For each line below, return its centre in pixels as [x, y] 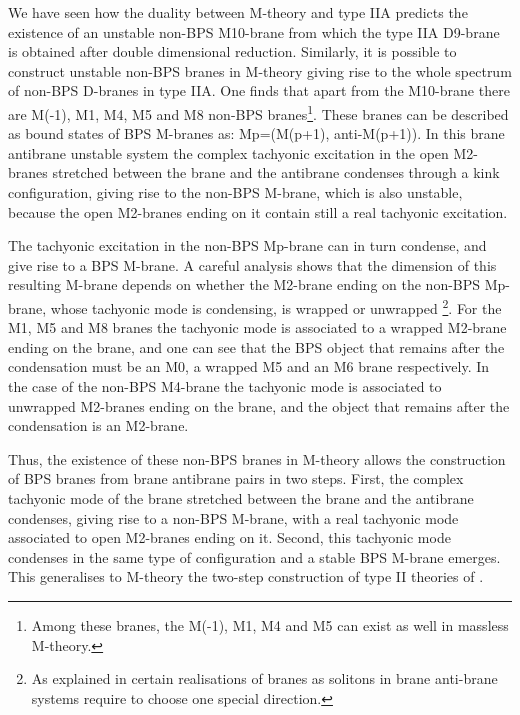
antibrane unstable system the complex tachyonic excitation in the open [228, 152]
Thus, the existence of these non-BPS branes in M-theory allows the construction [257, 458]
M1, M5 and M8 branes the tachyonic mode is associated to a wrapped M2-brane [257, 327]
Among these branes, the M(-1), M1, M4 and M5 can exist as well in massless [270, 624]
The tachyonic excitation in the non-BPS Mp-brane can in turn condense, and [247, 245]
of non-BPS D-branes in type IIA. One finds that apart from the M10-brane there [259, 90]
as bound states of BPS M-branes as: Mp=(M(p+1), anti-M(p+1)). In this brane [256, 133]
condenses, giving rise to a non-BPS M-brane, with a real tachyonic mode [233, 517]
